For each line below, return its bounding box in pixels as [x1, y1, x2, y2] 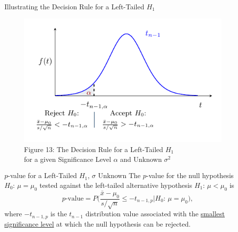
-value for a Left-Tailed [8, 170, 77, 180]
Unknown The [98, 170, 141, 180]
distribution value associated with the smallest [85, 208, 225, 219]
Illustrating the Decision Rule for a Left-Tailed [4, 1, 144, 11]
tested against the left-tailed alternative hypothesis [39, 180, 192, 190]
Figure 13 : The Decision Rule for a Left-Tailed [24, 144, 164, 154]
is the [50, 208, 67, 219]
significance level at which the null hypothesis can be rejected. [4, 218, 191, 229]
